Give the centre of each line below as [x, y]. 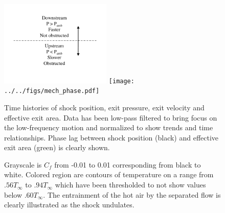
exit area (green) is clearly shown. [57, 147]
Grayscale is [23, 164]
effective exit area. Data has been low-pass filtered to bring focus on [111, 117]
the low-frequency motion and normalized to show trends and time [109, 127]
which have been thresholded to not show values [130, 185]
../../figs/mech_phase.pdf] [52, 91]
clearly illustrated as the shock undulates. [69, 205]
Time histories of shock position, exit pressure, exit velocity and [104, 107]
